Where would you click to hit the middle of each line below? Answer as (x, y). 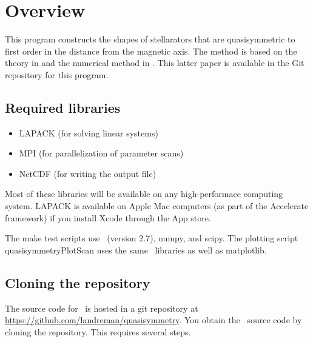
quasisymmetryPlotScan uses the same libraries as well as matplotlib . (136, 250)
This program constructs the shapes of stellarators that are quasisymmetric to (150, 39)
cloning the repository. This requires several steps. (98, 331)
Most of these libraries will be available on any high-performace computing (144, 194)
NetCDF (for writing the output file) (88, 173)
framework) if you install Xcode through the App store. (108, 217)
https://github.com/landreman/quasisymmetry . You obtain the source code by (153, 320)
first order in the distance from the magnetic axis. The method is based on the (151, 51)
